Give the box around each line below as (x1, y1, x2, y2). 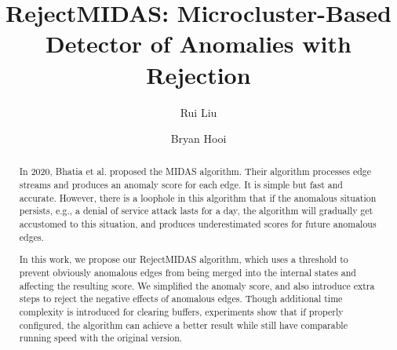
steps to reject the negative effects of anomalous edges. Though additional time (19, 292, 343, 305)
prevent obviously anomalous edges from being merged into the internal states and (19, 265, 356, 279)
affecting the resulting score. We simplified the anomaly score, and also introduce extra (19, 279, 375, 292)
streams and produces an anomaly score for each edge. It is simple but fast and (19, 178, 343, 191)
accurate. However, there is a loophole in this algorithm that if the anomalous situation (19, 191, 377, 204)
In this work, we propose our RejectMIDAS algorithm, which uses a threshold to (19, 253, 348, 266)
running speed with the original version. (19, 331, 183, 345)
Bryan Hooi (170, 130, 227, 147)
